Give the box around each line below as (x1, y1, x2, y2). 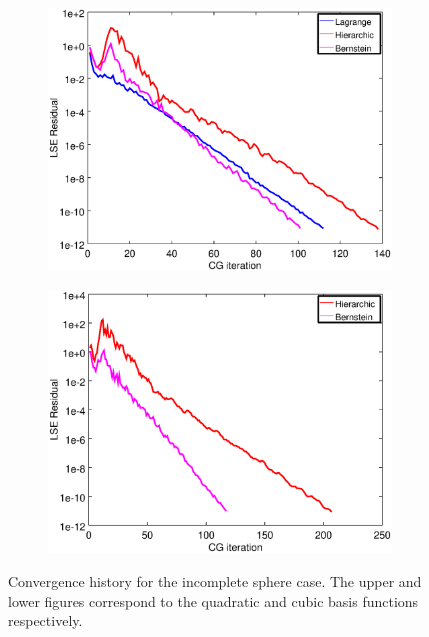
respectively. (8, 610, 83, 631)
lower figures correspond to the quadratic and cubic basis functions (8, 590, 419, 611)
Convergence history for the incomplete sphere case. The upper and (8, 570, 422, 591)
